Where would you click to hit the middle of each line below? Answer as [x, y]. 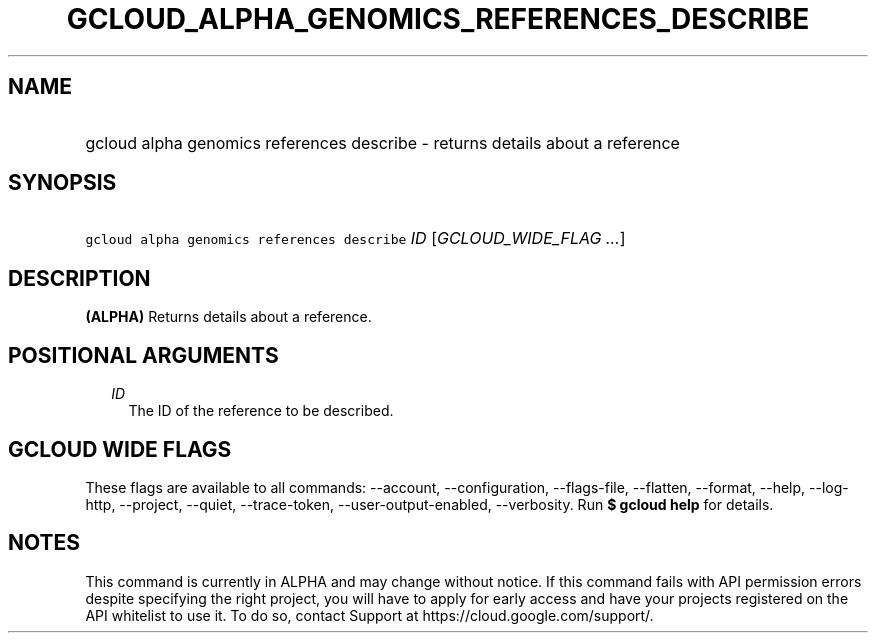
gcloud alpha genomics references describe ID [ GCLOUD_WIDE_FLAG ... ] [355, 238]
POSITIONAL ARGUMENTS [143, 355]
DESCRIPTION [79, 278]
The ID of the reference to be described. [261, 411]
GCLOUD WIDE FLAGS [120, 449]
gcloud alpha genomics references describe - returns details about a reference [382, 142]
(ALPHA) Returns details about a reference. [228, 317]
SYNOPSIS [62, 183]
